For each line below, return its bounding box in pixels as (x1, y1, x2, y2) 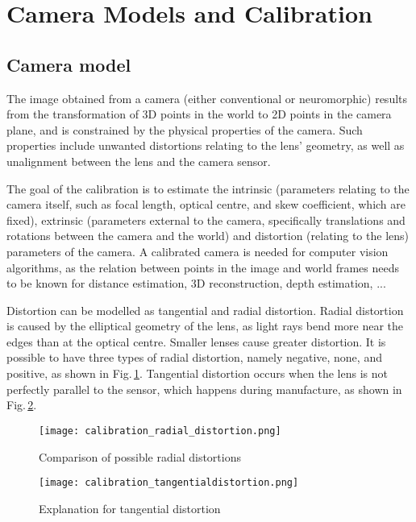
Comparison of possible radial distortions (39, 448, 241, 465)
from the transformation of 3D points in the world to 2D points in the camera (6, 106, 392, 122)
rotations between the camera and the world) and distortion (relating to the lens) (6, 227, 409, 244)
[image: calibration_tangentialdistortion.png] (39, 477, 299, 489)
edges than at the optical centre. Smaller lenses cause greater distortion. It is (6, 333, 386, 350)
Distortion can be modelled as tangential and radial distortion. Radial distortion (6, 301, 404, 318)
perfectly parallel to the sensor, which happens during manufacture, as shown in (6, 380, 402, 397)
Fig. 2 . (6, 396, 37, 413)
